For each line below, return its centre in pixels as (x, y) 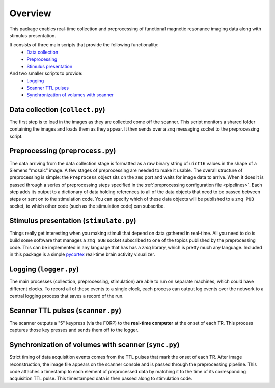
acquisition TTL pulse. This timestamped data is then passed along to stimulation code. (101, 379)
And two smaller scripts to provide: (46, 73)
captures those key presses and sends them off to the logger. (74, 330)
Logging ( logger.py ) (44, 269)
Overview (30, 13)
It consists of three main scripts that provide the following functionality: (84, 45)
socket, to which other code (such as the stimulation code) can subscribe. (87, 206)
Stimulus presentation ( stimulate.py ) (73, 221)
